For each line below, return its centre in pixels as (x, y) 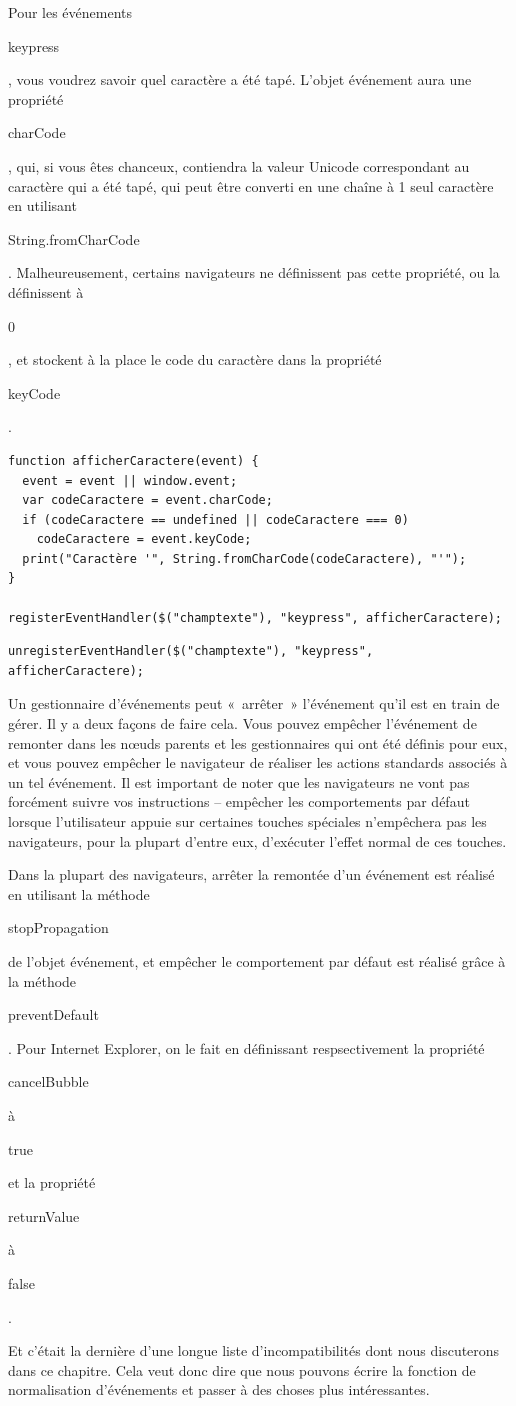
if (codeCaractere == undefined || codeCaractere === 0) (215, 519)
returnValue (44, 1215)
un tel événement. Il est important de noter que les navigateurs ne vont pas (239, 781)
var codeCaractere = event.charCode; (147, 500)
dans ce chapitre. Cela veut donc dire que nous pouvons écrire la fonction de (242, 1369)
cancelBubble (48, 1081)
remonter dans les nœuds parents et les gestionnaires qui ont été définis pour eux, (258, 742)
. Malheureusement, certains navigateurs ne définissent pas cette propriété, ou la (254, 272)
